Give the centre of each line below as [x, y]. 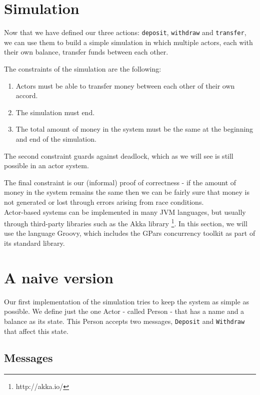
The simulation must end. [55, 112]
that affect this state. [36, 331]
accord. [27, 95]
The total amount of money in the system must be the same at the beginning [134, 129]
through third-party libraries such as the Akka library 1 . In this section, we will [126, 223]
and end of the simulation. [56, 138]
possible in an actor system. [46, 165]
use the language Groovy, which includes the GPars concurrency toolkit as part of [130, 233]
